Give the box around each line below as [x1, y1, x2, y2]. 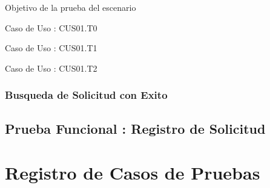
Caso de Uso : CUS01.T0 [5, 21, 97, 34]
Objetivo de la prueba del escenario [5, 1, 136, 13]
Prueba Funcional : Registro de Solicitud [5, 119, 266, 137]
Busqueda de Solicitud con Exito [5, 87, 168, 102]
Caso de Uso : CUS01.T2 [5, 61, 97, 74]
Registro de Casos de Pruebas [5, 160, 260, 185]
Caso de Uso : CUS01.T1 [5, 42, 97, 54]
